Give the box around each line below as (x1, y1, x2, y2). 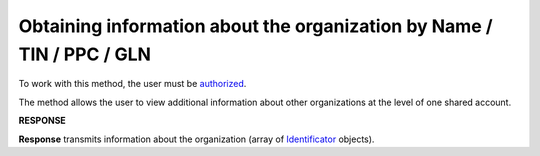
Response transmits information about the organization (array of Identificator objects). (18, 133, 375, 145)
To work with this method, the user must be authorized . (18, 78, 247, 90)
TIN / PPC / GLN (18, 43, 152, 65)
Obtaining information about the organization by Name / (18, 15, 494, 37)
